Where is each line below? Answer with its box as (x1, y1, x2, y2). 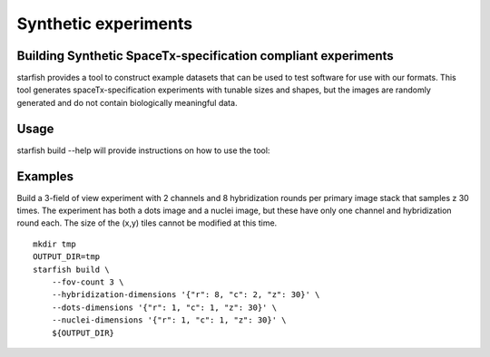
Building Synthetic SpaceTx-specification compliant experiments (16, 48, 394, 63)
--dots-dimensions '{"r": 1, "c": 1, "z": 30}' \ (51, 302, 277, 313)
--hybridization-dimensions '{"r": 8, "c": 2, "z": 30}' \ (51, 290, 320, 300)
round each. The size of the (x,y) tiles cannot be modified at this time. (16, 217, 278, 228)
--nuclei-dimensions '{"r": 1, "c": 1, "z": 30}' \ (51, 315, 287, 325)
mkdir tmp (33, 238, 76, 249)
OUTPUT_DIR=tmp (33, 252, 101, 262)
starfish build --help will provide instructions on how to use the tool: (16, 145, 270, 156)
